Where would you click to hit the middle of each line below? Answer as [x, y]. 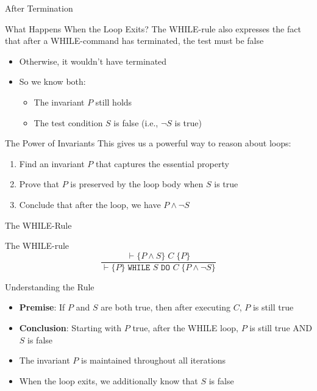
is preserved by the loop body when [137, 184]
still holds [114, 102]
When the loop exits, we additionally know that [109, 380]
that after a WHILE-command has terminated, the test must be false [134, 41]
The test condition [68, 122]
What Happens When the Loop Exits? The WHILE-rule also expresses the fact [153, 28]
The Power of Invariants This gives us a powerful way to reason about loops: [148, 143]
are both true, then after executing [166, 307]
